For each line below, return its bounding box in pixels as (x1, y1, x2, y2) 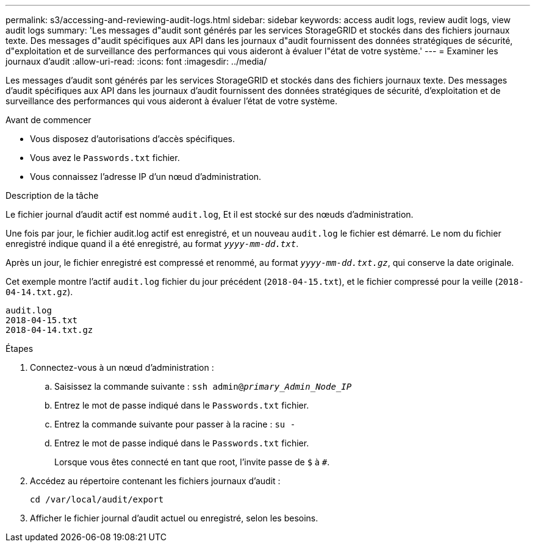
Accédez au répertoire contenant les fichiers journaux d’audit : (30, 476, 281, 486)
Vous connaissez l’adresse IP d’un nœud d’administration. (30, 171, 262, 182)
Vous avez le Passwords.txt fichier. (30, 152, 180, 163)
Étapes (5, 343, 34, 354)
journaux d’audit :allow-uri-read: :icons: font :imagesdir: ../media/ (5, 56, 267, 66)
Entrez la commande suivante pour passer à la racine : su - (54, 419, 296, 429)
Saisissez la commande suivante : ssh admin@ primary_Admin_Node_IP (54, 381, 352, 391)
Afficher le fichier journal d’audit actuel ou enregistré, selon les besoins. (30, 513, 318, 523)
